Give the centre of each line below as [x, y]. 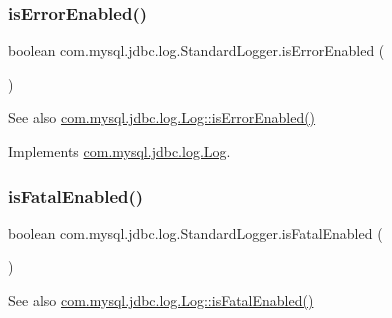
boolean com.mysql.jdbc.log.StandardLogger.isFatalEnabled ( [195, 232]
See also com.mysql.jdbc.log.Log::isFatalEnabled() [161, 300]
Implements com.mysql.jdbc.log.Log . [119, 151]
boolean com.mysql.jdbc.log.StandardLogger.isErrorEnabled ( [196, 50]
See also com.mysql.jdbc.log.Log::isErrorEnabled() [162, 117]
